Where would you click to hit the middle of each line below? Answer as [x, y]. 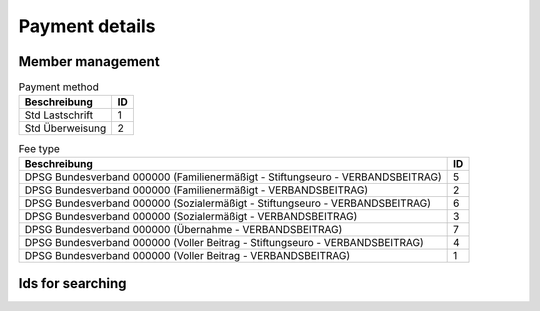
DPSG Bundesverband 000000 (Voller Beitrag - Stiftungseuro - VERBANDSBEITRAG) [224, 242]
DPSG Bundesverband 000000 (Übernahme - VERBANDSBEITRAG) [183, 229]
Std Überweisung [65, 128]
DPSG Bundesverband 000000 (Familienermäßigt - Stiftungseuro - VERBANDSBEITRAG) [233, 177]
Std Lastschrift [59, 115]
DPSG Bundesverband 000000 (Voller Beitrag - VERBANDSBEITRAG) [187, 255]
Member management [89, 61]
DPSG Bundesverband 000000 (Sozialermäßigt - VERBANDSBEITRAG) [191, 216]
